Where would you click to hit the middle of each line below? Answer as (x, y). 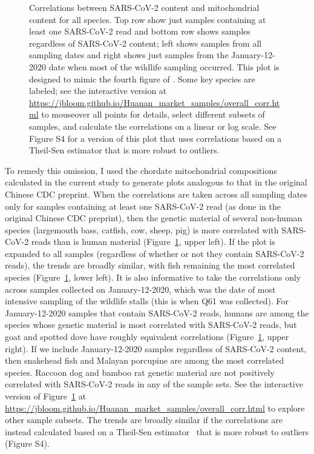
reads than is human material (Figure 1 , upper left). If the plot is (153, 242)
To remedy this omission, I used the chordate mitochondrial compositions (141, 170)
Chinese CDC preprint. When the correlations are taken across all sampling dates (156, 194)
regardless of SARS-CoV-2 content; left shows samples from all (146, 43)
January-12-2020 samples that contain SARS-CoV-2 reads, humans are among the (157, 312)
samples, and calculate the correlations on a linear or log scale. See (153, 126)
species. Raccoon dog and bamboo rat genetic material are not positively (140, 372)
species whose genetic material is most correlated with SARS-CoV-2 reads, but (151, 325)
